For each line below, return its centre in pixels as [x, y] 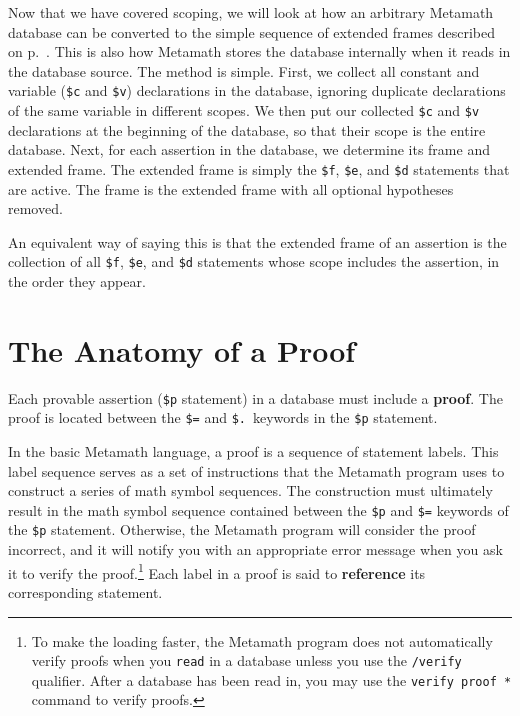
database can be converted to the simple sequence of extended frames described [251, 31]
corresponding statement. [85, 591]
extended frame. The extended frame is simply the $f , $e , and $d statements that [259, 168]
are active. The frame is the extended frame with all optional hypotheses [231, 188]
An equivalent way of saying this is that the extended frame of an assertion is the [257, 241]
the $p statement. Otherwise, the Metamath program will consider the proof [242, 529]
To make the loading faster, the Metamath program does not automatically [262, 640]
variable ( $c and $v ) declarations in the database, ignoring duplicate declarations [257, 90]
